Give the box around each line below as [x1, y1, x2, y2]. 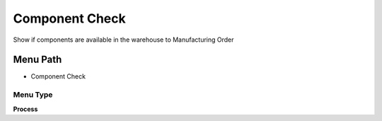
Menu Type [13, 90, 53, 100]
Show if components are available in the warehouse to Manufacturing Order [13, 35, 234, 44]
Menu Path [13, 54, 62, 66]
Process [13, 105, 38, 113]
